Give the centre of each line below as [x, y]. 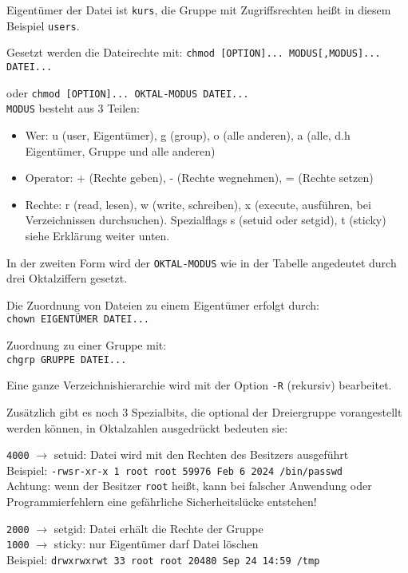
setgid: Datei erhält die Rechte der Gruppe [158, 528]
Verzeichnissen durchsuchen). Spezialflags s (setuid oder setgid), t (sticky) [206, 220]
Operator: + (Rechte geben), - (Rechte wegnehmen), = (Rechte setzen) [199, 178]
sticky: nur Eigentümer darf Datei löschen [156, 544]
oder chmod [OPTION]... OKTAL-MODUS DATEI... [128, 92]
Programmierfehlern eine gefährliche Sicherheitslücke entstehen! [162, 502]
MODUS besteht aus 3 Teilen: [73, 108]
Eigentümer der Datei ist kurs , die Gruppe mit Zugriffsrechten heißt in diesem [199, 10]
